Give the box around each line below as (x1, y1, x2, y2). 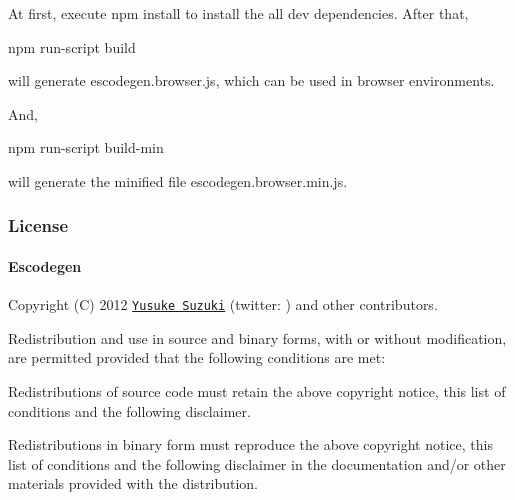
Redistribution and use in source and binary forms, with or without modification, (8, 327, 507, 348)
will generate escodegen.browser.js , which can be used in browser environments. (8, 70, 495, 91)
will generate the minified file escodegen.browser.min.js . (8, 170, 348, 191)
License (8, 213, 69, 238)
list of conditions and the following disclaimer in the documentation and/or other (8, 453, 506, 474)
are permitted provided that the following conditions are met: (8, 347, 386, 368)
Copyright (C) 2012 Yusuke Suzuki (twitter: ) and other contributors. (8, 294, 438, 315)
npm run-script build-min (8, 137, 164, 158)
